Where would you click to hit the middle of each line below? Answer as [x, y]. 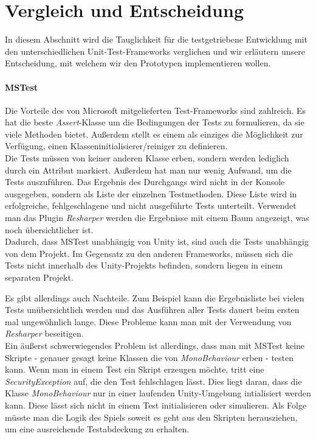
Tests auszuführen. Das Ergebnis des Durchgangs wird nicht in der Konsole [145, 182]
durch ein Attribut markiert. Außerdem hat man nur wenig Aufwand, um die [148, 170]
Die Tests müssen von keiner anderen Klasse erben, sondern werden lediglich [147, 158]
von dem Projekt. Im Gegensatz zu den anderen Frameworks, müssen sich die [149, 253]
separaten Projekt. [39, 277]
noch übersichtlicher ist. [49, 229]
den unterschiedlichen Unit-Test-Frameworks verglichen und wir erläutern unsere [155, 51]
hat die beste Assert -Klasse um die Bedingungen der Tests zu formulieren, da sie [155, 122]
